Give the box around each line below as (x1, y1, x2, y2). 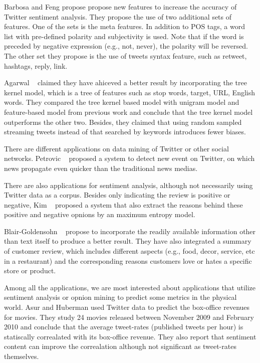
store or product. (4, 265, 56, 276)
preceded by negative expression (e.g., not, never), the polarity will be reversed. (4, 41, 248, 51)
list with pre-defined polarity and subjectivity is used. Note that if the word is (4, 31, 244, 41)
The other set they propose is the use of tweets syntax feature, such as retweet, (4, 50, 247, 61)
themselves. (4, 351, 39, 361)
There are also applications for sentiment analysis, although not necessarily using (4, 179, 253, 190)
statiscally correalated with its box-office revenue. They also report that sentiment (4, 331, 256, 341)
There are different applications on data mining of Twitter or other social (4, 143, 229, 153)
